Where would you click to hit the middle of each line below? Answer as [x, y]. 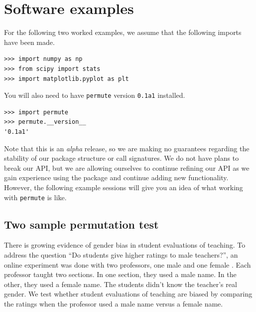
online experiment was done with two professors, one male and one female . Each [128, 264]
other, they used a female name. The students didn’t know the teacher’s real [121, 284]
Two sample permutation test [81, 224]
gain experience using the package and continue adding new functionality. [116, 177]
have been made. [29, 42]
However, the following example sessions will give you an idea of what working [124, 187]
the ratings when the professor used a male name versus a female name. [114, 303]
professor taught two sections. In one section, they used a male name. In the [120, 274]
